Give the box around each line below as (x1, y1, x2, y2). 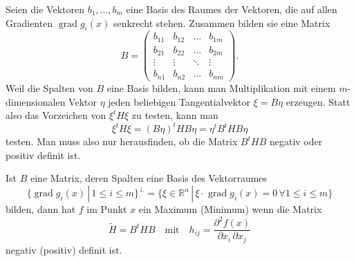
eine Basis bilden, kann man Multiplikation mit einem (106, 80, 336, 95)
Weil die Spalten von (6, 80, 93, 95)
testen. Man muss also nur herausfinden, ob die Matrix (6, 134, 238, 149)
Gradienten (6, 15, 53, 30)
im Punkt (86, 202, 127, 216)
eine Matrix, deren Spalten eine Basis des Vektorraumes (30, 171, 268, 185)
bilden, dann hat (6, 202, 76, 216)
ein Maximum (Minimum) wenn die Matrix (138, 202, 322, 216)
